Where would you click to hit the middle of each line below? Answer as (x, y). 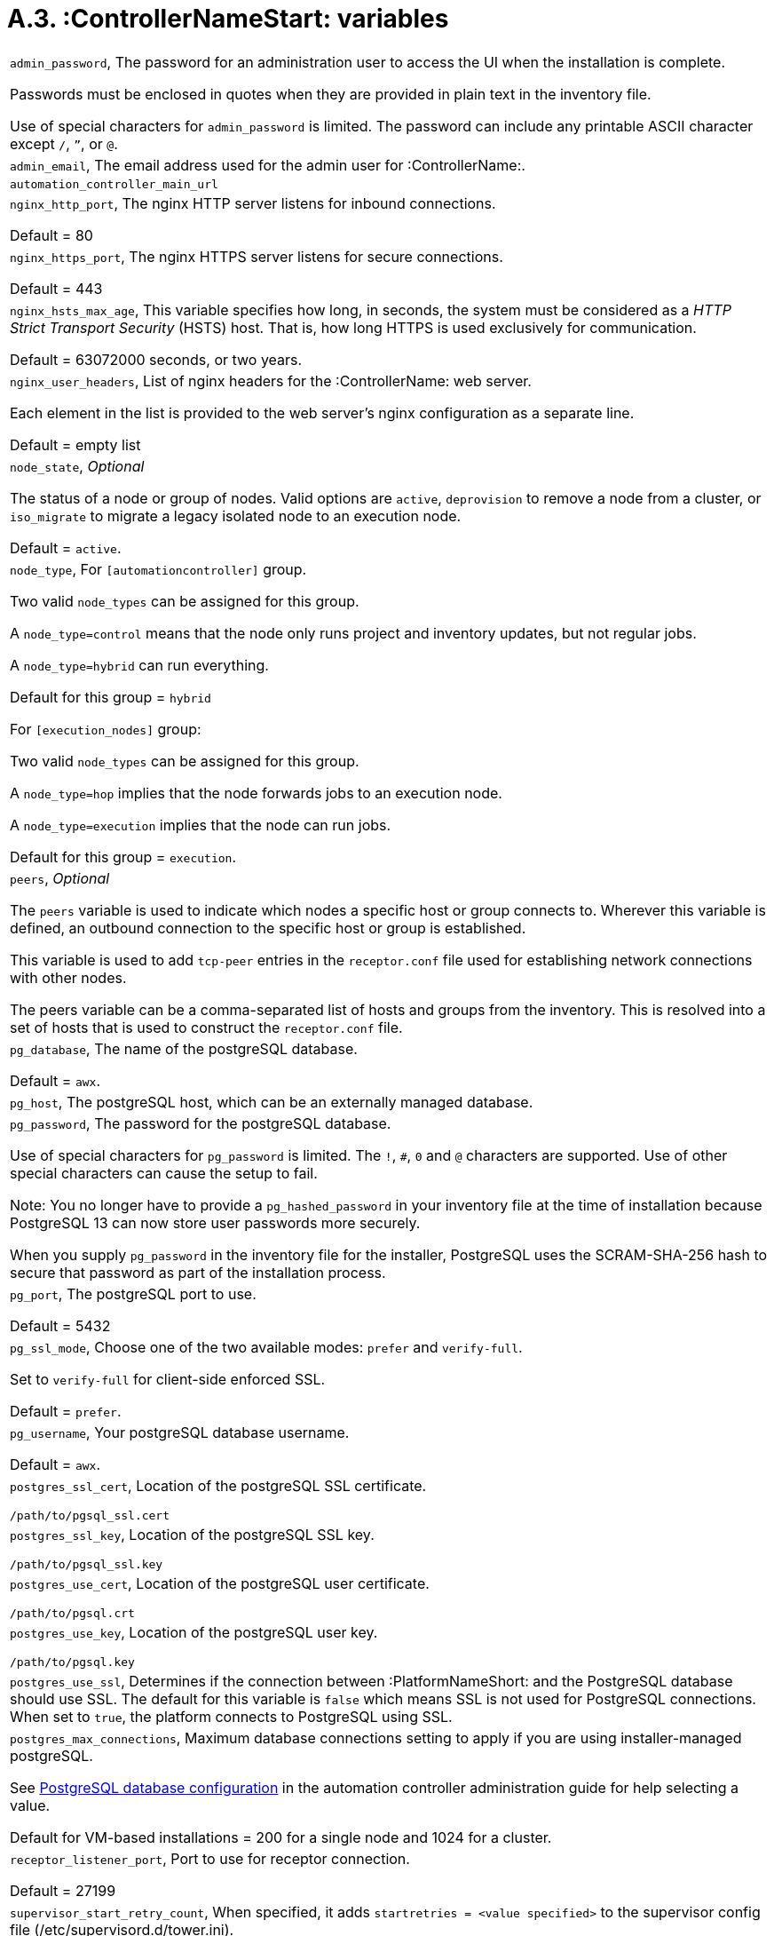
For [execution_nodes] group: (106, 729)
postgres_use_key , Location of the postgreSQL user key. (194, 1632)
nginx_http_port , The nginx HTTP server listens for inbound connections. (253, 203)
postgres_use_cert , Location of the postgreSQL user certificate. (220, 1583)
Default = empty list (75, 444)
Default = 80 (51, 235)
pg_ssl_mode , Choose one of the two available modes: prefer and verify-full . (266, 1347)
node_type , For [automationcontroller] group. (158, 569)
